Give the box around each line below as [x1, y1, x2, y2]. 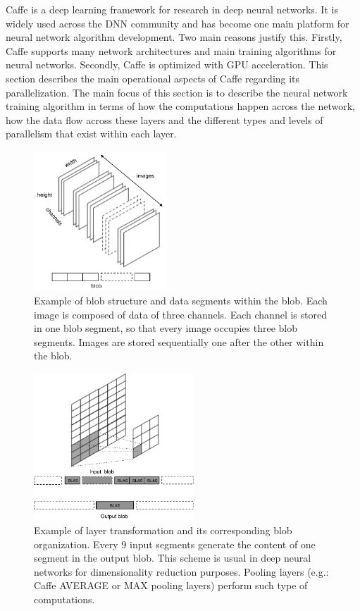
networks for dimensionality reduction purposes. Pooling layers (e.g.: [34, 564, 329, 579]
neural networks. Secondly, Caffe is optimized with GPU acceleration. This [6, 57, 328, 72]
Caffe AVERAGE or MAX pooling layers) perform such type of [34, 578, 308, 593]
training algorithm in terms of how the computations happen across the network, [6, 99, 355, 113]
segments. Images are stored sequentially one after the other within [34, 334, 324, 349]
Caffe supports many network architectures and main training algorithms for [6, 43, 337, 58]
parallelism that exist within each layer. [6, 126, 177, 141]
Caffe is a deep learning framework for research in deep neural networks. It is [6, 2, 338, 16]
